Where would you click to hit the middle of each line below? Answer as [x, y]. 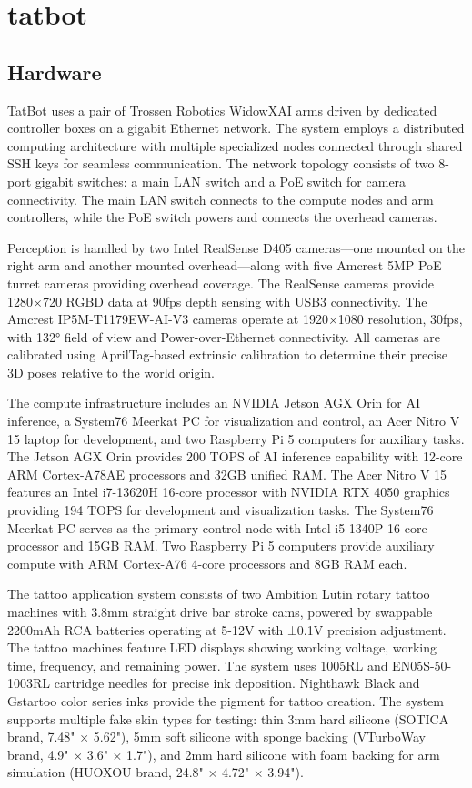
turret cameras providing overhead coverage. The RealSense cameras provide [221, 283]
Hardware [55, 71]
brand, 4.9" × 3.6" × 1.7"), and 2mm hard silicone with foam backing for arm [224, 754]
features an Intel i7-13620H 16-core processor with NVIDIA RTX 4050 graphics [229, 492]
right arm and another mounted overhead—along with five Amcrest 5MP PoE [225, 265]
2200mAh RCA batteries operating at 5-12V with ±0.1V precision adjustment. [227, 629]
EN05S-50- [422, 665]
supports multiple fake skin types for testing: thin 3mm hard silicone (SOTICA [228, 718]
